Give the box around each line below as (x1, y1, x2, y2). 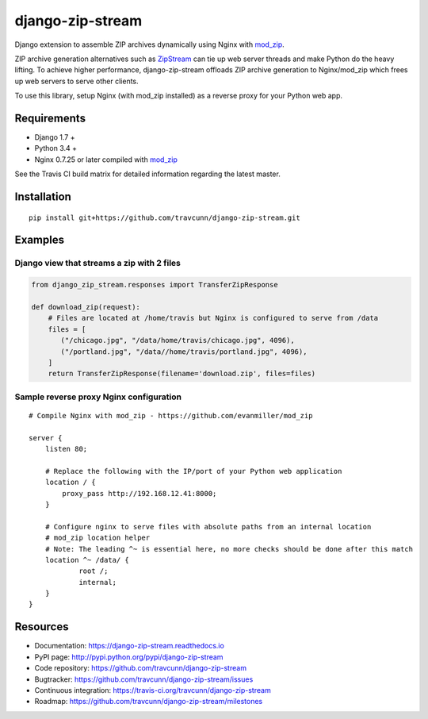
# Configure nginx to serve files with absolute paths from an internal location (44, 522, 372, 531)
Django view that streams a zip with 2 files (14, 258, 182, 269)
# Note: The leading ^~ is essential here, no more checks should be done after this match (44, 544, 414, 553)
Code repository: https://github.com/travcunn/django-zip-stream (34, 663, 247, 673)
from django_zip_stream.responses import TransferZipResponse (31, 280, 278, 290)
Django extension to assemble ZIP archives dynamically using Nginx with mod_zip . (14, 40, 285, 49)
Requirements (14, 111, 86, 125)
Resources (14, 620, 69, 634)
